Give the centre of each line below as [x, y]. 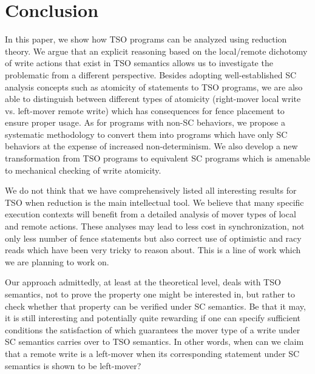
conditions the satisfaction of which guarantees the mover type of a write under [153, 329]
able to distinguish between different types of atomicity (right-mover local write [153, 99]
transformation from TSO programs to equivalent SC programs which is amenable [158, 158]
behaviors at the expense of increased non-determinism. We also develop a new [151, 146]
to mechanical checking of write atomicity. [83, 170]
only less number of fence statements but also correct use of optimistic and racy [153, 238]
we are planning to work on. [57, 261]
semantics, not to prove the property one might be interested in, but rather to [150, 294]
